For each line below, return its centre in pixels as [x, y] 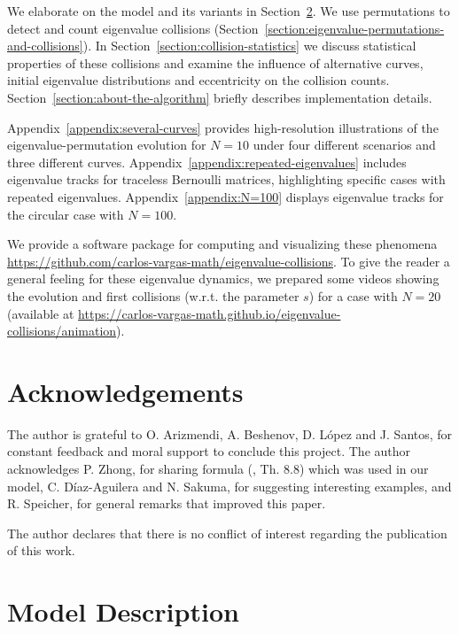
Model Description [123, 611]
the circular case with [66, 214]
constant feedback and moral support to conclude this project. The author [209, 451]
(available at [41, 313]
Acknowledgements [125, 391]
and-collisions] [45, 46]
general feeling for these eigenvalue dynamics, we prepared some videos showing [223, 278]
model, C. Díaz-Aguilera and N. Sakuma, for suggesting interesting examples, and [229, 486]
